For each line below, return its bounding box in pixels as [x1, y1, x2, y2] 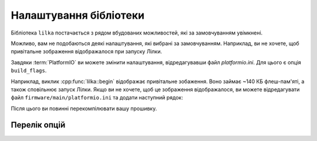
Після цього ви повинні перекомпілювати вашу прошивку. [11, 105, 157, 112]
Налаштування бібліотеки [11, 9, 145, 22]
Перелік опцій [11, 120, 66, 130]
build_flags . [11, 67, 47, 74]
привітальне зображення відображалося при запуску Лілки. [11, 48, 163, 55]
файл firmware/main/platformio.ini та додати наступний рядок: [11, 94, 183, 101]
